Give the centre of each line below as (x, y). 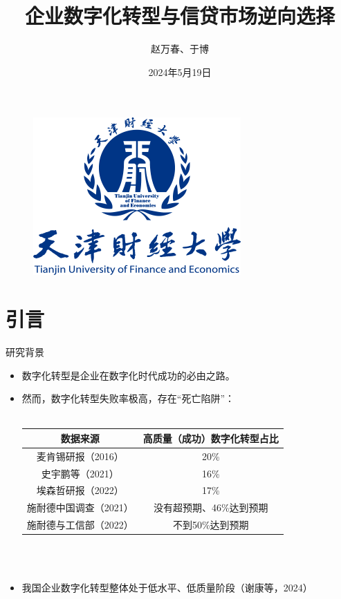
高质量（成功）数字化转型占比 (211, 438)
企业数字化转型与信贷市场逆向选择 (179, 16)
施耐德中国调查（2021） (80, 507)
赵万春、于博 (180, 49)
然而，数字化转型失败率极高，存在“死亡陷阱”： (128, 398)
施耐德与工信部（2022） (80, 525)
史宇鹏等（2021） (80, 473)
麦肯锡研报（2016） (80, 456)
